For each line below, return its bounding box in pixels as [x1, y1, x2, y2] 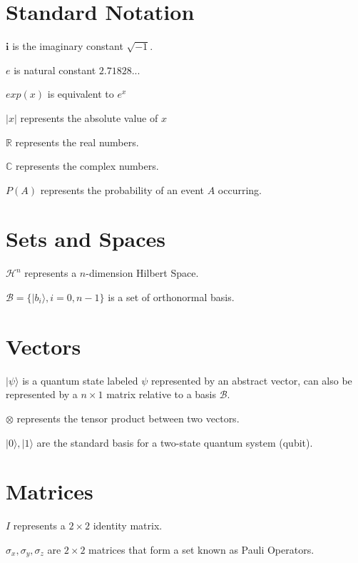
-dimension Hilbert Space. [86, 265, 199, 280]
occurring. [218, 182, 262, 197]
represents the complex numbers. [16, 158, 159, 173]
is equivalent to [47, 86, 114, 101]
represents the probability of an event [40, 182, 204, 197]
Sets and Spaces [6, 224, 165, 253]
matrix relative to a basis [106, 387, 217, 402]
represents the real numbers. [15, 134, 139, 149]
